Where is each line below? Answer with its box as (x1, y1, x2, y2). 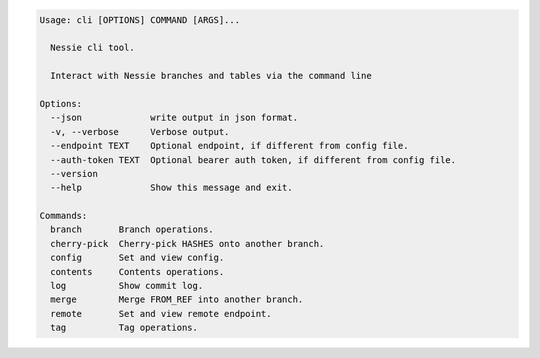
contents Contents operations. (50, 266, 225, 277)
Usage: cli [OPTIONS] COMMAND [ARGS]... (39, 14, 240, 25)
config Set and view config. (50, 252, 225, 264)
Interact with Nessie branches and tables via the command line (50, 70, 372, 82)
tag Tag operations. (50, 322, 199, 334)
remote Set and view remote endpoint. (50, 308, 272, 319)
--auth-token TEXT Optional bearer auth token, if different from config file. (50, 154, 457, 165)
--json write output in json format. (50, 112, 299, 124)
